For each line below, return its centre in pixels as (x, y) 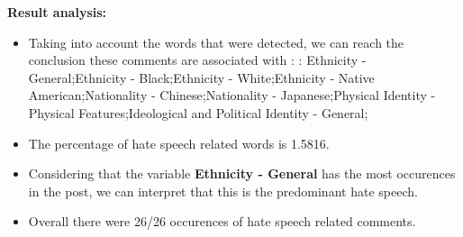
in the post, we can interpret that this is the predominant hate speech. (223, 191)
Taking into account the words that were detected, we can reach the (216, 42)
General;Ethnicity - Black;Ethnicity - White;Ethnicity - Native (201, 77)
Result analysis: (57, 12)
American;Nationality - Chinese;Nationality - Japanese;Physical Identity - (232, 95)
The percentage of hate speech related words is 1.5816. (179, 143)
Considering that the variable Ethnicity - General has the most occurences (242, 173)
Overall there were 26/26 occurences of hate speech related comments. (222, 221)
